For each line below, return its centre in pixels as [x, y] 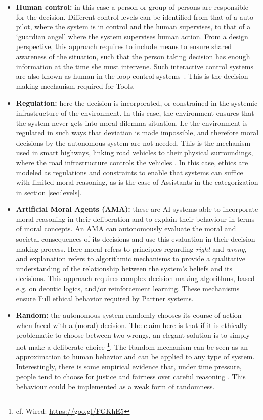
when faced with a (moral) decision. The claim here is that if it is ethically [132, 325]
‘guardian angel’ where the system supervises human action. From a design [132, 36]
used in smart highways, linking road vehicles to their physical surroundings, [135, 152]
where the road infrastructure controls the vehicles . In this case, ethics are [132, 162]
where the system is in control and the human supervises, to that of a [143, 27]
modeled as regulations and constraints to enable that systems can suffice [129, 172]
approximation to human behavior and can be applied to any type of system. [135, 357]
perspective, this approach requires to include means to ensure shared [124, 46]
